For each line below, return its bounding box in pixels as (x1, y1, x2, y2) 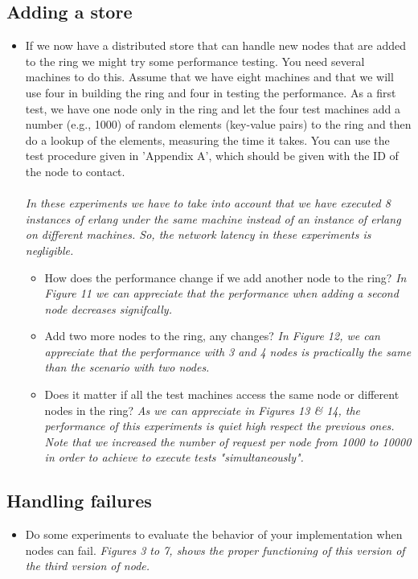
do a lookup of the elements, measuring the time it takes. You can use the (25, 131, 390, 148)
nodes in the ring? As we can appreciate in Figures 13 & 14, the (44, 401, 361, 418)
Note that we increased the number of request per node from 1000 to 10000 (44, 433, 412, 450)
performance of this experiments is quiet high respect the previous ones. (44, 417, 395, 434)
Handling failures (6, 488, 152, 513)
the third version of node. (25, 557, 150, 574)
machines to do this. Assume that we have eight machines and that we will (25, 68, 394, 85)
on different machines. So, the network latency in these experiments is (25, 226, 371, 243)
